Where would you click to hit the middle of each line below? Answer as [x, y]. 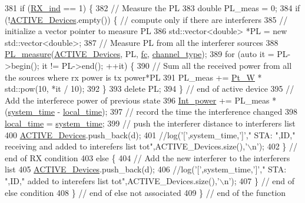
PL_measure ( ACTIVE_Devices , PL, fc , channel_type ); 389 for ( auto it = [140, 54]
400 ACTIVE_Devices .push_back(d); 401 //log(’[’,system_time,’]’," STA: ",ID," [150, 134]
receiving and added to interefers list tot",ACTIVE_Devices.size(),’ [126, 146]
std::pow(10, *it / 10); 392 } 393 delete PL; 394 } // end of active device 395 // [150, 89]
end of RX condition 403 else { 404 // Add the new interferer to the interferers [147, 157]
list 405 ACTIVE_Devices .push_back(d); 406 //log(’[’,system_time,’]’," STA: [146, 169]
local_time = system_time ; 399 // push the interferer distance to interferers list [150, 123]
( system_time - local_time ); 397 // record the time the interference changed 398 [151, 112]
